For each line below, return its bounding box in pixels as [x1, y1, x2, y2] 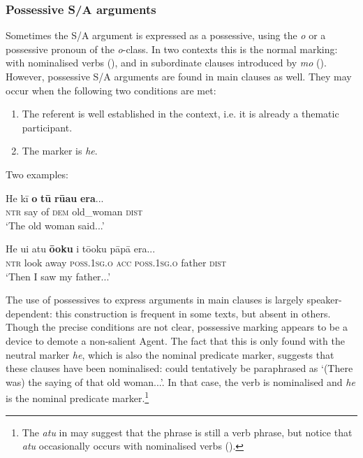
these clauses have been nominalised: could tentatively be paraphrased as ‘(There [6, 361, 353, 375]
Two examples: [6, 166, 68, 181]
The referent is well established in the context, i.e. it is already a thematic [22, 106, 339, 121]
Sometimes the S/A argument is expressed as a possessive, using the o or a [6, 28, 326, 43]
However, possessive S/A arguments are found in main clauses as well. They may [6, 69, 352, 83]
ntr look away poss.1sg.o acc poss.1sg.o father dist [6, 255, 227, 269]
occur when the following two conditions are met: [6, 83, 216, 97]
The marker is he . [22, 143, 98, 158]
